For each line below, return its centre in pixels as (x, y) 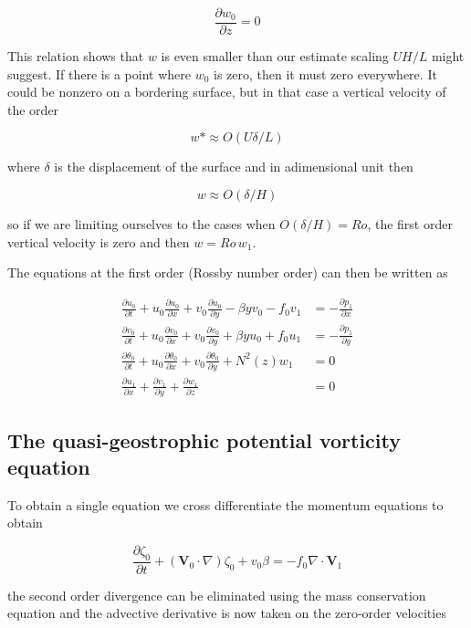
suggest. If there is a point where (99, 73)
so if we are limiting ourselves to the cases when (141, 224)
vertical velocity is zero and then (99, 241)
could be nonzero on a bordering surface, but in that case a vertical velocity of (227, 92)
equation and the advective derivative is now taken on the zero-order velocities (227, 613)
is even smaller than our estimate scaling (275, 56)
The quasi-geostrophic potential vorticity (204, 440)
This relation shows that (76, 56)
